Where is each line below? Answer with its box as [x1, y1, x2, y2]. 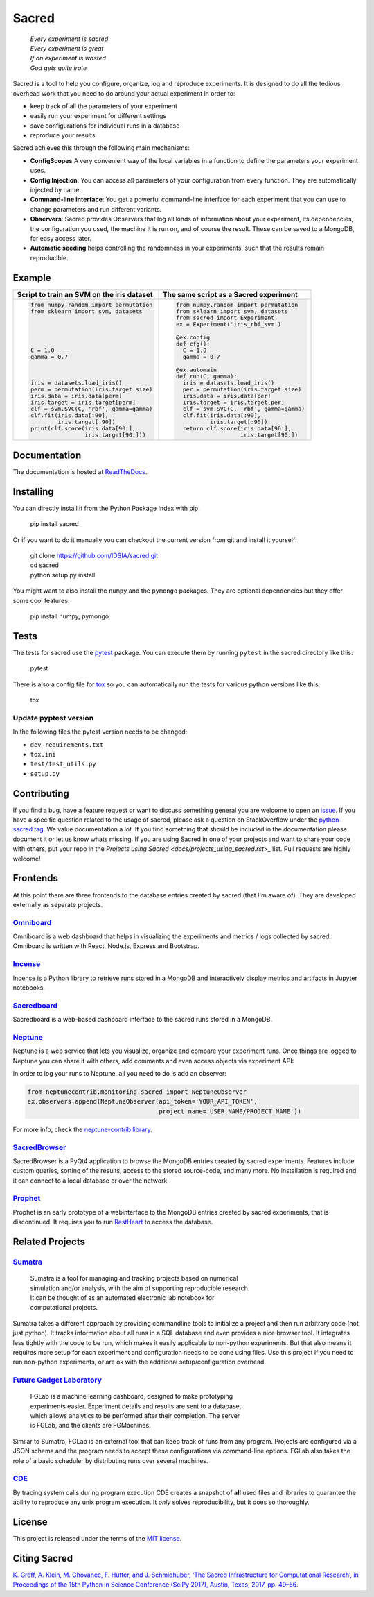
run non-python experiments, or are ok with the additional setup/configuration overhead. [12, 1358, 267, 1367]
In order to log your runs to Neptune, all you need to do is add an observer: [12, 1070, 226, 1078]
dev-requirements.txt [30, 741, 104, 749]
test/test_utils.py [30, 760, 96, 768]
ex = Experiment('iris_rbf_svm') [175, 320, 282, 328]
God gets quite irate [30, 63, 87, 72]
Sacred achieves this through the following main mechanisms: [12, 144, 190, 152]
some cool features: [12, 596, 70, 605]
